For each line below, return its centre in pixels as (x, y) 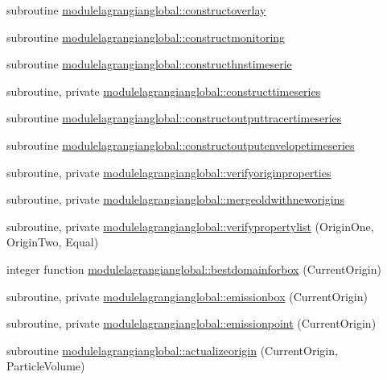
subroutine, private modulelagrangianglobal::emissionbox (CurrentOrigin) (187, 296)
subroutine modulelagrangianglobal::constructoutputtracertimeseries (174, 118)
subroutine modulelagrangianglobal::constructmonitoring (146, 37)
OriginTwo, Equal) (53, 242)
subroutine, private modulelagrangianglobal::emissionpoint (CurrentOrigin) (191, 323)
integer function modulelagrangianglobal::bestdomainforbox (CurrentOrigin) (194, 268)
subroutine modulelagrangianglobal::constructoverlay (136, 10)
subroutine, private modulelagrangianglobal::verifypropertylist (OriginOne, (190, 226)
